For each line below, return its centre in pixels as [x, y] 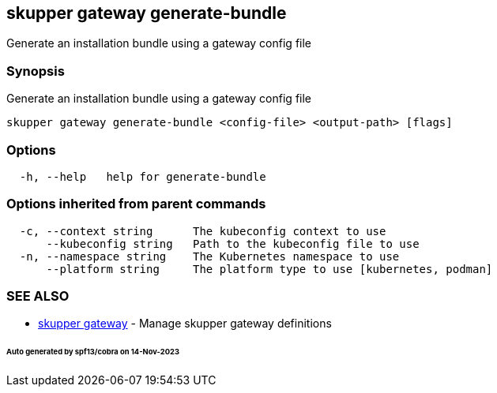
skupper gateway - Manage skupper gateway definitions [185, 324]
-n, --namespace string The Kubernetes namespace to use [209, 256]
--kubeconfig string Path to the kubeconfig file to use [233, 243]
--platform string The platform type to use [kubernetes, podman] [269, 269]
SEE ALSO [38, 296]
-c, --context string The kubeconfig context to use [203, 231]
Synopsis [36, 71]
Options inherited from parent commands [136, 204]
